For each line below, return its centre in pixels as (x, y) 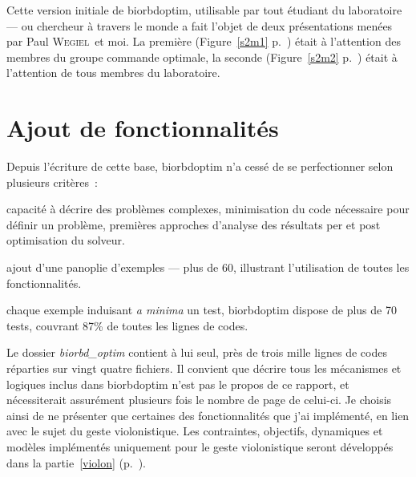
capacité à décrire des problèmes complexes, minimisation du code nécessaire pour (208, 209)
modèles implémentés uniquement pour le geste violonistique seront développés (200, 447)
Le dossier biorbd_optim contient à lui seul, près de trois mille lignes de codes (197, 352)
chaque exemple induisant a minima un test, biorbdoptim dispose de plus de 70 (202, 310)
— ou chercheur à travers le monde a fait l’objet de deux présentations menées (200, 25)
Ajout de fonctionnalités (143, 128)
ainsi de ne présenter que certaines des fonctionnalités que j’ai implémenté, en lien (208, 415)
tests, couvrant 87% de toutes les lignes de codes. (127, 325)
